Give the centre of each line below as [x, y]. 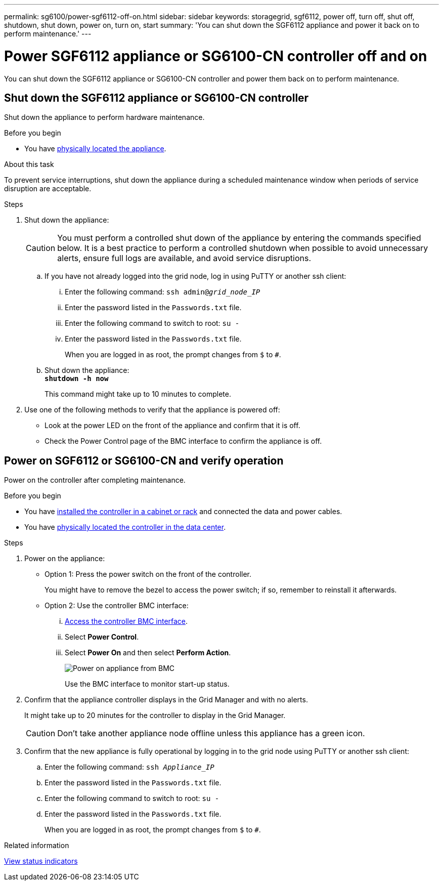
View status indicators [41, 861]
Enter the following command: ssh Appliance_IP [129, 767]
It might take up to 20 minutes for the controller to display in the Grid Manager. [155, 715]
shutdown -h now [77, 379]
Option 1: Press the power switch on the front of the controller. [148, 574]
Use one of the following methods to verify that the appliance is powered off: [152, 410]
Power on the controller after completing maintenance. [95, 480]
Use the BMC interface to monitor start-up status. [147, 684]
